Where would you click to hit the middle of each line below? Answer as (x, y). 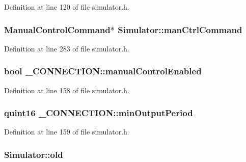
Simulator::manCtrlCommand (180, 29)
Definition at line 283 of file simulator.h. (67, 48)
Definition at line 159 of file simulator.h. (67, 132)
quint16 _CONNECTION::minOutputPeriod (99, 113)
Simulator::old (34, 154)
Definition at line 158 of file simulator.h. (67, 90)
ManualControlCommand (57, 29)
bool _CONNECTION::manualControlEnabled (103, 71)
